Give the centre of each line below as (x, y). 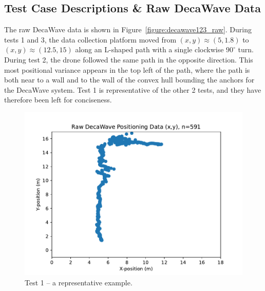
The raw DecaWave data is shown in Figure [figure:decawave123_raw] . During (128, 29)
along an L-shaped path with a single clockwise (149, 49)
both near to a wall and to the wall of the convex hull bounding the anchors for (129, 80)
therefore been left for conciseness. (58, 100)
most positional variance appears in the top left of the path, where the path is (127, 69)
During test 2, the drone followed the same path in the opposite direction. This (129, 59)
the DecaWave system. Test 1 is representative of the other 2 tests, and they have (133, 89)
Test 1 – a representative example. (79, 282)
